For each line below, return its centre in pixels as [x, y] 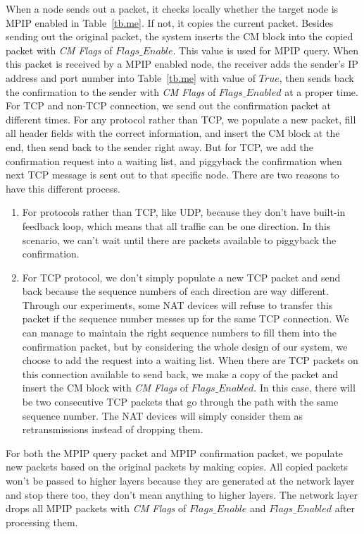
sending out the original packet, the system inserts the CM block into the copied [180, 36]
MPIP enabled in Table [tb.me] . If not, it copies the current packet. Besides [170, 22]
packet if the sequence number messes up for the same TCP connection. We [186, 318]
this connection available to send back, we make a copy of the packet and [180, 374]
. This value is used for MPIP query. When [266, 50]
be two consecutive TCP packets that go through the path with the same [180, 402]
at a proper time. [321, 91]
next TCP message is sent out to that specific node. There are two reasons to [172, 175]
